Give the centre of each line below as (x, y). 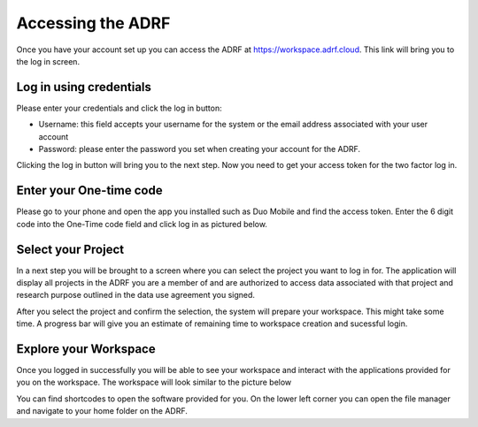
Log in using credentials (84, 87)
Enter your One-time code (89, 191)
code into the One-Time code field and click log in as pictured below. (142, 224)
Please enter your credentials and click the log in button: (119, 108)
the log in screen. (48, 61)
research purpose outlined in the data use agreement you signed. (136, 295)
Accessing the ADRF (93, 23)
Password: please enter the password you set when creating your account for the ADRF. (200, 149)
